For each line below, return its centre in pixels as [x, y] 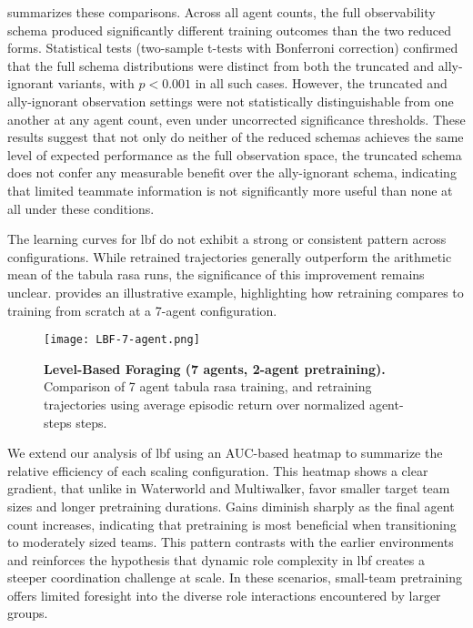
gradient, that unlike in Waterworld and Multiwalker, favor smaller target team [229, 488]
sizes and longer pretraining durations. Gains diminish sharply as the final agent [231, 506]
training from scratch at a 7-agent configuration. [142, 310]
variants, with [96, 83]
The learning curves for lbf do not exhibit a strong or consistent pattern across [227, 239]
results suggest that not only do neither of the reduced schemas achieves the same [236, 137]
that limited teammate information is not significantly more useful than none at [230, 190]
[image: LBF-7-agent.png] [122, 340]
